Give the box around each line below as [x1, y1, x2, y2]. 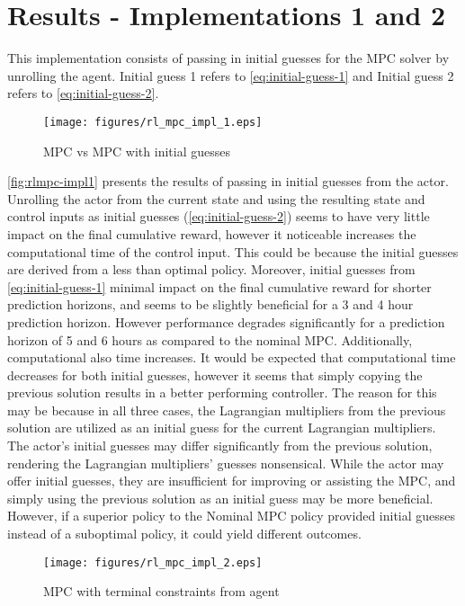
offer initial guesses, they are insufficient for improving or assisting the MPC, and [7, 471, 456, 490]
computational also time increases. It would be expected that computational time [7, 348, 456, 367]
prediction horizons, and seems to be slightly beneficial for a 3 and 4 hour [7, 295, 414, 314]
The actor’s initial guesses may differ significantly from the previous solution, [7, 436, 433, 455]
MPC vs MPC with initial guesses [43, 141, 230, 160]
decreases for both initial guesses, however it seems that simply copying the [7, 365, 423, 384]
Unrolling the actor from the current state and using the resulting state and [7, 189, 425, 208]
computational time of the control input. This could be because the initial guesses [7, 242, 459, 261]
